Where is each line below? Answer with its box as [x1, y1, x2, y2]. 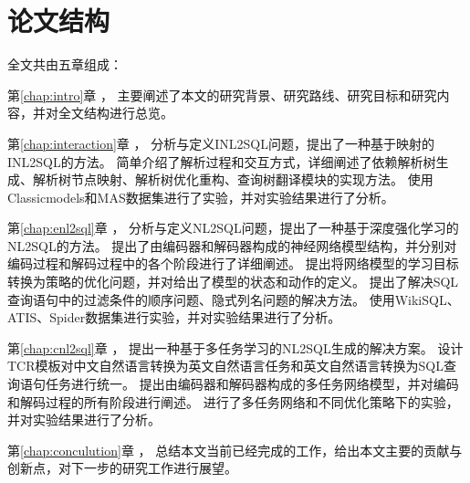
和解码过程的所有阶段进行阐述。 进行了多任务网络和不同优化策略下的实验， [7, 392, 459, 411]
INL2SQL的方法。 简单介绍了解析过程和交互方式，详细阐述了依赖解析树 [7, 152, 436, 171]
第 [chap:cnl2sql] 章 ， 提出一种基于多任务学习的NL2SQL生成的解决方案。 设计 [7, 338, 464, 357]
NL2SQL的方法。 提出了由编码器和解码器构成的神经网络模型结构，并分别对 [7, 236, 457, 255]
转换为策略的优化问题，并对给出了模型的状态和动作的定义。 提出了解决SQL [7, 272, 459, 291]
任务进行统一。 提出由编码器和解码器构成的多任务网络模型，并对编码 [45, 374, 459, 394]
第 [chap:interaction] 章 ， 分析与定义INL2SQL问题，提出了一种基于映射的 [7, 133, 434, 152]
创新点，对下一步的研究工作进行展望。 [7, 458, 237, 478]
